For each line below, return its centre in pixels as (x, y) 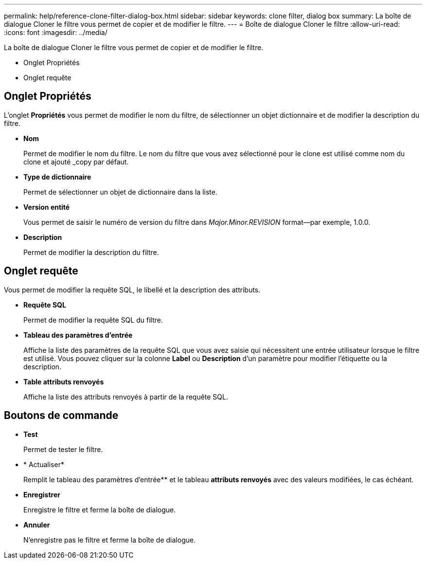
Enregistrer (42, 494)
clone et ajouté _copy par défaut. (76, 162)
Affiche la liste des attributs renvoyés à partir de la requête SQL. (126, 397)
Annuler (37, 525)
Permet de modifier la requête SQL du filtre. (93, 320)
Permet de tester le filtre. (63, 449)
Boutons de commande (61, 416)
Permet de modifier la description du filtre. (91, 252)
